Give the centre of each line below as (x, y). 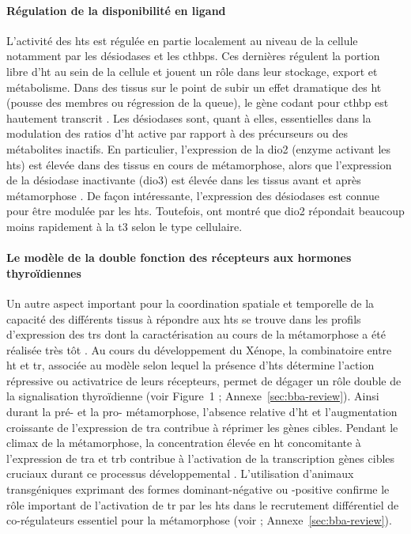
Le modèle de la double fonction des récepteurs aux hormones (179, 258)
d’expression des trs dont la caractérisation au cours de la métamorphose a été (196, 334)
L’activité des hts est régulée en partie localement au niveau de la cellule (182, 40)
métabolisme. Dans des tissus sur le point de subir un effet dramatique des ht (194, 87)
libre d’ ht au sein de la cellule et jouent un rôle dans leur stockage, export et (192, 71)
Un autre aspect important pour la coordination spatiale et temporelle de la (190, 303)
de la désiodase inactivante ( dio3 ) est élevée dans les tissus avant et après (184, 180)
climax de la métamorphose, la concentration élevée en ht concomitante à (184, 443)
